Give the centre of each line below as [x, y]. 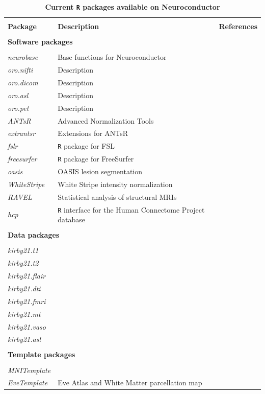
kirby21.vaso [27, 326]
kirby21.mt [24, 314]
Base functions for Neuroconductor [112, 57]
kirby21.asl [24, 339]
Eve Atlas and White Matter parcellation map [130, 383]
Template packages [42, 354]
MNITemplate [29, 370]
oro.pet [18, 108]
